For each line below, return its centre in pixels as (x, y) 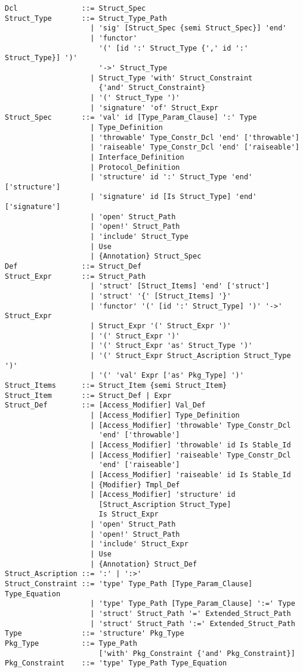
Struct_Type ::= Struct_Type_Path (86, 18)
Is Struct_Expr (129, 514)
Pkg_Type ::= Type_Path (71, 643)
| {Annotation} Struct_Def (144, 564)
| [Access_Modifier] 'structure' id (163, 495)
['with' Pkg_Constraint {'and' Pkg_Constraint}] (197, 653)
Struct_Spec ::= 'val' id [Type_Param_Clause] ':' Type (131, 118)
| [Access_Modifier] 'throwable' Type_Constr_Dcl (191, 425)
